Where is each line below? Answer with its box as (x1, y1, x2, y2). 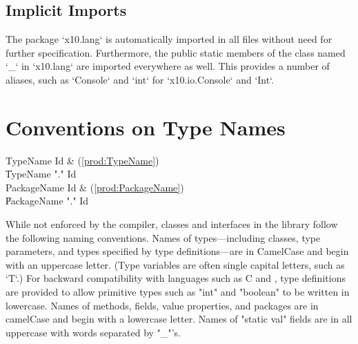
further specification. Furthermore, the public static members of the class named (6, 45, 346, 59)
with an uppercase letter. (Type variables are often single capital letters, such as (6, 257, 345, 271)
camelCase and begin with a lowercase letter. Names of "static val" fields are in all (6, 312, 352, 326)
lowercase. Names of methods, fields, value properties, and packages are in (6, 298, 319, 312)
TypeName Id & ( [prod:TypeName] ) (6, 153, 159, 167)
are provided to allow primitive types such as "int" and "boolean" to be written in (6, 285, 350, 299)
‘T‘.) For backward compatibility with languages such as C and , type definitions (6, 271, 346, 285)
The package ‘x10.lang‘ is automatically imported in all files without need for (6, 32, 332, 46)
